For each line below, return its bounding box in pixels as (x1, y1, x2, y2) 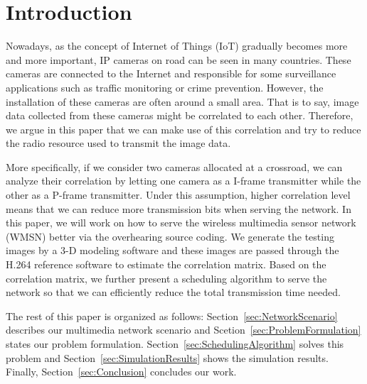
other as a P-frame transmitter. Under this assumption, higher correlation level (6, 187, 351, 202)
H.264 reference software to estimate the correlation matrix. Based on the (6, 257, 326, 272)
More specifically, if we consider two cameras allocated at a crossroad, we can (6, 159, 343, 174)
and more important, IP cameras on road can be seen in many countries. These (6, 52, 351, 67)
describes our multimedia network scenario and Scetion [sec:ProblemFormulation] (6, 322, 361, 337)
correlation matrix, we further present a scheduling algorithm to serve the (6, 270, 327, 285)
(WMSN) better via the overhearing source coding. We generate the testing (6, 229, 334, 243)
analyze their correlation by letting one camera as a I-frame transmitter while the (6, 173, 361, 188)
